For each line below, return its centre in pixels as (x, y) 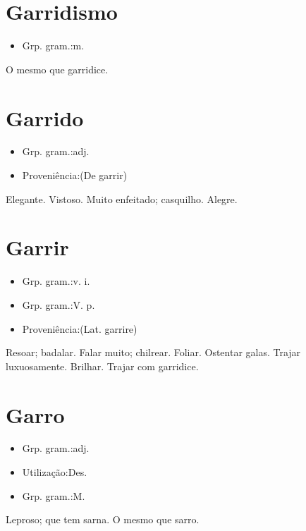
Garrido (45, 117)
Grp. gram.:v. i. (56, 281)
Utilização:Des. (55, 472)
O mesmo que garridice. (57, 69)
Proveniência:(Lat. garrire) (80, 328)
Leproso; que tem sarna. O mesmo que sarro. (103, 519)
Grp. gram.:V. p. (59, 304)
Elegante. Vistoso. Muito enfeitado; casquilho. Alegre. (122, 199)
